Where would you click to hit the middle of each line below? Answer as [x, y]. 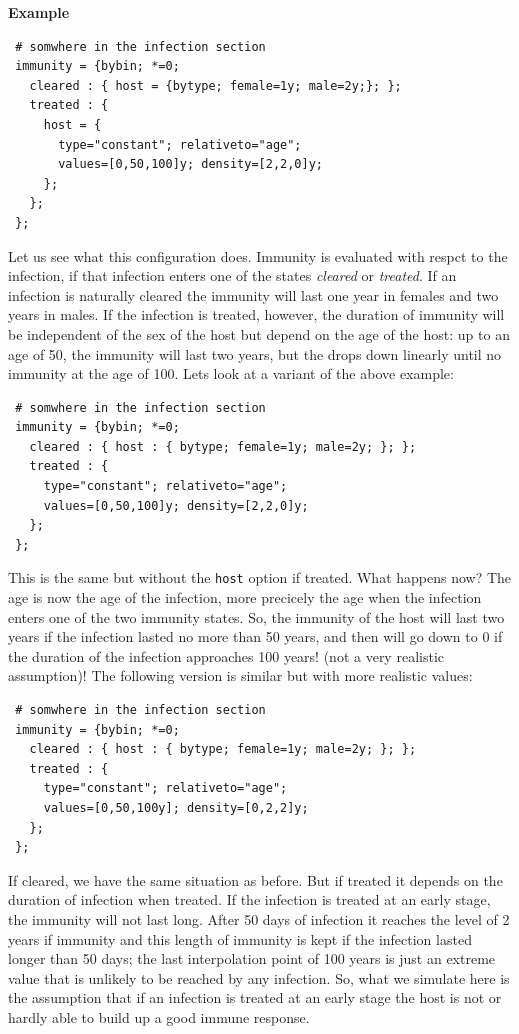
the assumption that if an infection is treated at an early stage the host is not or [255, 997]
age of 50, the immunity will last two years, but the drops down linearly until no [255, 353]
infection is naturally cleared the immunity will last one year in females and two [253, 294]
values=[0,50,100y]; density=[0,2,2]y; [176, 808]
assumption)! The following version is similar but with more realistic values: [240, 675]
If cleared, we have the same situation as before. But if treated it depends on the [255, 879]
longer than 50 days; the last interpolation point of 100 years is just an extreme [252, 958]
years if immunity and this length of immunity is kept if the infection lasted [240, 938]
